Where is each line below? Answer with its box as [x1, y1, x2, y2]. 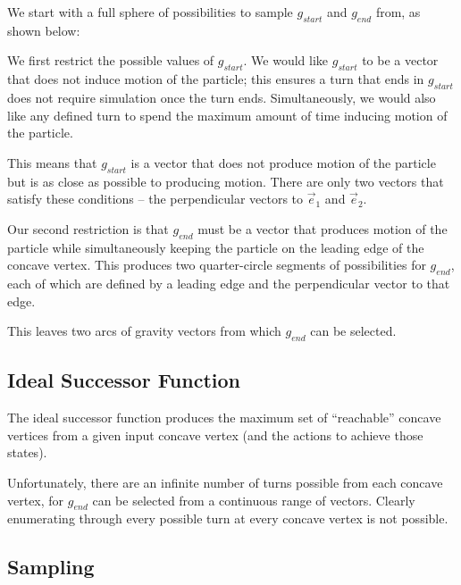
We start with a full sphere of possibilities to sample [7, 3, 293, 21]
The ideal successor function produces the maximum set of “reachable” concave [7, 408, 441, 427]
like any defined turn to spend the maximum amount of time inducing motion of [7, 105, 448, 124]
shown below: [7, 21, 80, 39]
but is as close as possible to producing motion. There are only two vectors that [7, 171, 444, 190]
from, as [375, 3, 421, 21]
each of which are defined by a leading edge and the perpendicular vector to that [7, 273, 450, 292]
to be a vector [362, 51, 439, 70]
